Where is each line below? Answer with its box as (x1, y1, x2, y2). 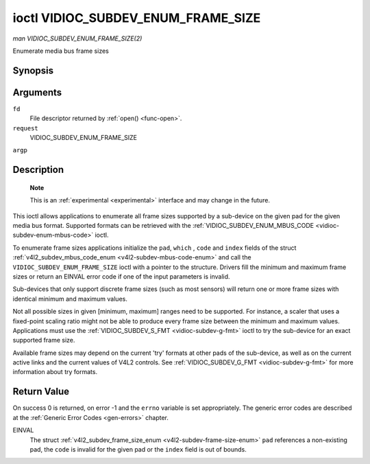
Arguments (12, 86, 62, 98)
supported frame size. (12, 336, 75, 345)
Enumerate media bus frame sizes (12, 47, 109, 55)
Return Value (12, 386, 70, 397)
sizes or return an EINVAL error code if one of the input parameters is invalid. (12, 272, 230, 281)
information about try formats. (12, 368, 98, 376)
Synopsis (12, 65, 54, 76)
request (12, 124, 39, 132)
